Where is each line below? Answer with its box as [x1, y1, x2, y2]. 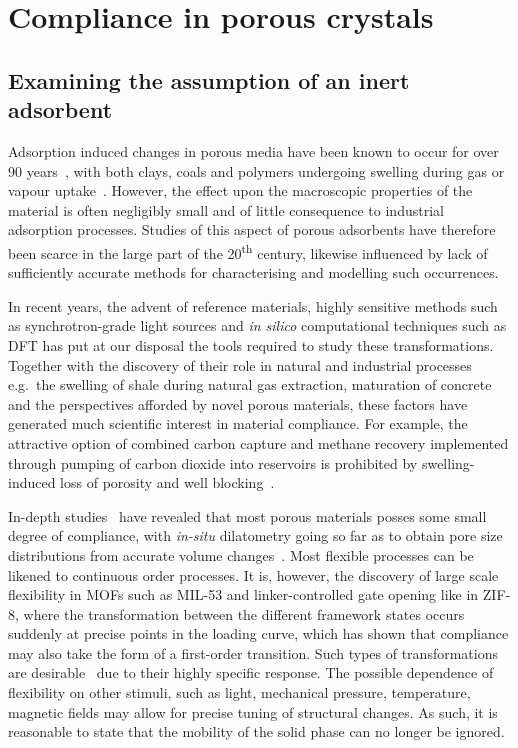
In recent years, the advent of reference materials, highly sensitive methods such [8, 295, 498, 316]
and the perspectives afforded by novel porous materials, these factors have [8, 393, 468, 414]
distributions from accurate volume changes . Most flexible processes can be [8, 544, 474, 565]
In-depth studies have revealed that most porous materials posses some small [8, 505, 487, 526]
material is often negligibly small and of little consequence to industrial [8, 199, 444, 220]
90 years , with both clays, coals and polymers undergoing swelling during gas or [8, 160, 505, 181]
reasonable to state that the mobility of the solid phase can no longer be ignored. [8, 721, 505, 742]
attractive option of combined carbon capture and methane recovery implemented [8, 432, 509, 453]
